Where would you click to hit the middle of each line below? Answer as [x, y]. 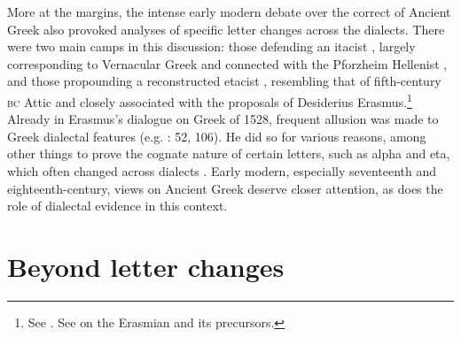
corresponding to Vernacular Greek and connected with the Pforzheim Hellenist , [227, 63]
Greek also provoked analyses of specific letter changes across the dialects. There [226, 29]
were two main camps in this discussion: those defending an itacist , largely [211, 46]
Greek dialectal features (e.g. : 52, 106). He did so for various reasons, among [217, 136]
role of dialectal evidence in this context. [117, 206]
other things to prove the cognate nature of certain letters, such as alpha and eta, [229, 153]
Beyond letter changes [146, 266]
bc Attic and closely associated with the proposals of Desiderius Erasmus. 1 [210, 100]
